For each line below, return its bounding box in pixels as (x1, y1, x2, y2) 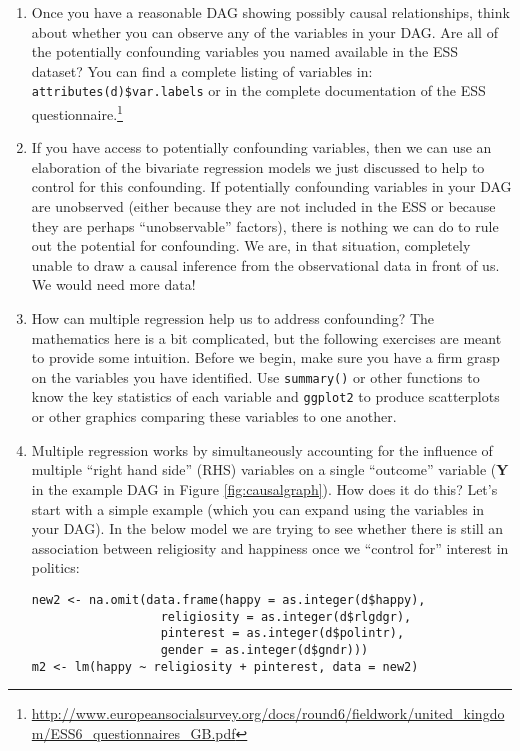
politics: (31, 557, 80, 578)
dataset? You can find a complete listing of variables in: (31, 60, 373, 81)
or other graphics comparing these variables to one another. (31, 406, 397, 427)
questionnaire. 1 (31, 101, 123, 124)
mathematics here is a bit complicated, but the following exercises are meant (31, 327, 502, 348)
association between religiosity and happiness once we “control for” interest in (31, 537, 509, 558)
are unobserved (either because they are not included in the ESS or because (31, 196, 496, 217)
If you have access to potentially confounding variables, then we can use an (31, 137, 492, 158)
